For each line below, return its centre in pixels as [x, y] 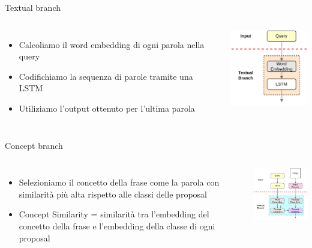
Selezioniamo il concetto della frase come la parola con [119, 182]
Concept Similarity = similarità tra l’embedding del [114, 214]
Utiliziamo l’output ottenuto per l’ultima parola [107, 108]
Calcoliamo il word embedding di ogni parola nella [112, 44]
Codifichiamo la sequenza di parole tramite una [106, 76]
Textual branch [33, 7]
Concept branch [34, 145]
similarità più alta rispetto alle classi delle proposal [113, 194]
